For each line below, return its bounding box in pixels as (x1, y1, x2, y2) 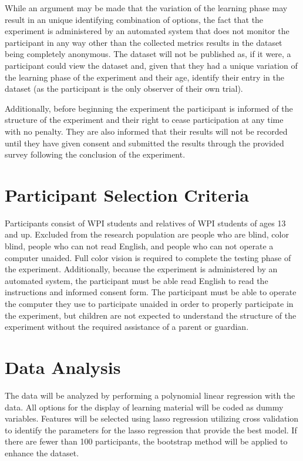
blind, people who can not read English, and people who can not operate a (5, 240, 274, 252)
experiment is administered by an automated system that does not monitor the (5, 25, 289, 37)
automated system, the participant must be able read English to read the (5, 274, 268, 286)
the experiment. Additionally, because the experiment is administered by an (5, 263, 278, 275)
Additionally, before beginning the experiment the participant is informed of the (5, 102, 293, 114)
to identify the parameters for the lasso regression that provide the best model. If (5, 423, 297, 436)
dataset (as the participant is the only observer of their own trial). (5, 82, 243, 95)
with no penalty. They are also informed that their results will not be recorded (5, 125, 288, 137)
